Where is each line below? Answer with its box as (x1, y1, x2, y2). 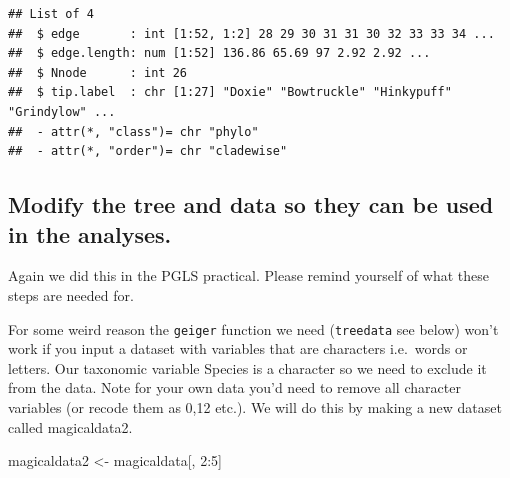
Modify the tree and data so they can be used (8, 189, 494, 220)
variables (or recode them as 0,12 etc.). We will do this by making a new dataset (8, 396, 502, 417)
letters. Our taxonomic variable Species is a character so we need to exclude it (8, 357, 487, 378)
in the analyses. (8, 218, 172, 249)
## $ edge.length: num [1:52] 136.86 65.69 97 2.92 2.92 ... (8, 46, 431, 61)
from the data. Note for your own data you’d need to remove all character (8, 377, 461, 398)
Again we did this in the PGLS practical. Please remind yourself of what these (8, 265, 489, 286)
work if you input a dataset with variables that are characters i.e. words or (8, 338, 468, 359)
